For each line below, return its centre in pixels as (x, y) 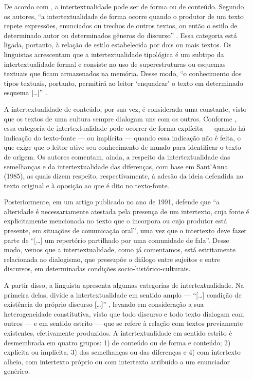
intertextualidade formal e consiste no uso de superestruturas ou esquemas (115, 64)
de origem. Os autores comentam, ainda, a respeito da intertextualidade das (117, 156)
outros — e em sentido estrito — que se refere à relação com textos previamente (124, 323)
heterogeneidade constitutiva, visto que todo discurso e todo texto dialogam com (124, 313)
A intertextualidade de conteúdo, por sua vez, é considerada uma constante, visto (125, 109)
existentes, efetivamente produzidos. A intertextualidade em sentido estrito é (118, 333)
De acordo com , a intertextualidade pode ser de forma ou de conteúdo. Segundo (124, 6)
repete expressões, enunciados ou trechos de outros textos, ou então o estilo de (121, 26)
